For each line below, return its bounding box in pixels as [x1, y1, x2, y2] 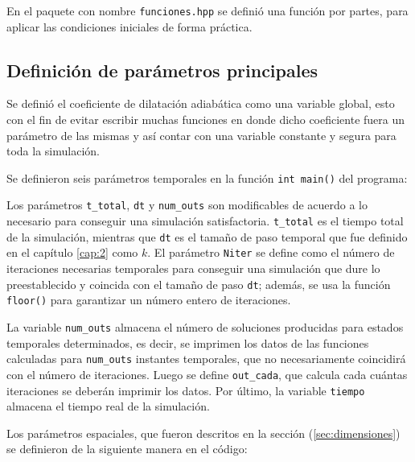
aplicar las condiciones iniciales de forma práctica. [6, 18, 253, 35]
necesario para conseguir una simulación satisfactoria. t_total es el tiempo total [6, 212, 404, 229]
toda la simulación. [6, 142, 100, 159]
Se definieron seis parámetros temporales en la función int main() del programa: [6, 169, 408, 186]
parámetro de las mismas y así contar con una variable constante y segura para [6, 126, 397, 143]
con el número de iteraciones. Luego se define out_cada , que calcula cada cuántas [6, 365, 408, 382]
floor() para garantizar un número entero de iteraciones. [6, 291, 291, 308]
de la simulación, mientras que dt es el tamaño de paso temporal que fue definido [6, 228, 408, 245]
